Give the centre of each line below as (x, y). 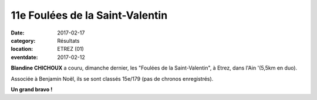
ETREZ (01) (71, 49)
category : (23, 40)
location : (22, 49)
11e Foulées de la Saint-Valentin (89, 15)
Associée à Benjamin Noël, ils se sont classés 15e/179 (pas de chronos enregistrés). (112, 78)
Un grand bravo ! (32, 89)
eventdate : (24, 57)
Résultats (68, 40)
